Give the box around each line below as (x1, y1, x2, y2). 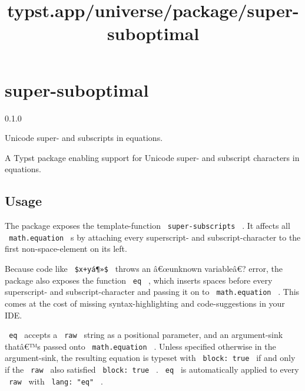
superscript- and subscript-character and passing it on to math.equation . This (5, 285, 300, 298)
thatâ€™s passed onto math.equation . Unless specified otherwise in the (5, 340, 276, 352)
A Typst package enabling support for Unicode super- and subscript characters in (5, 151, 300, 163)
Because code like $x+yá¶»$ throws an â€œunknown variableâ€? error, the (5, 262, 283, 274)
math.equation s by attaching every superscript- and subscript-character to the (9, 231, 301, 243)
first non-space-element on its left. (5, 242, 127, 255)
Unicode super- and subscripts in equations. (5, 132, 163, 144)
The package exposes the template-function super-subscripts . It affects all (5, 219, 290, 232)
